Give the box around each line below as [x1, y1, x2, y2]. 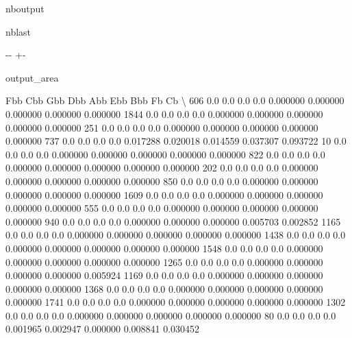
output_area [5, 70, 59, 84]
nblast [5, 24, 32, 38]
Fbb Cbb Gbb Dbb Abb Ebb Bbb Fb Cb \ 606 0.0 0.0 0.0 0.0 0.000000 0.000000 [5, 93, 344, 108]
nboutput [5, 1, 45, 15]
